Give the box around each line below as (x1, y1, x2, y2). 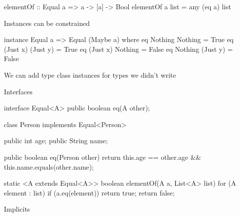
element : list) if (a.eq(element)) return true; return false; (4, 187, 175, 197)
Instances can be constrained (4, 18, 90, 28)
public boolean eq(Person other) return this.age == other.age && (4, 152, 201, 162)
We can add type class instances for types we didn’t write (4, 69, 176, 80)
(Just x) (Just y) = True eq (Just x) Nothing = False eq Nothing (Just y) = (4, 43, 233, 54)
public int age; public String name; (4, 135, 108, 146)
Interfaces (4, 86, 33, 96)
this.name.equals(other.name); (4, 161, 94, 172)
